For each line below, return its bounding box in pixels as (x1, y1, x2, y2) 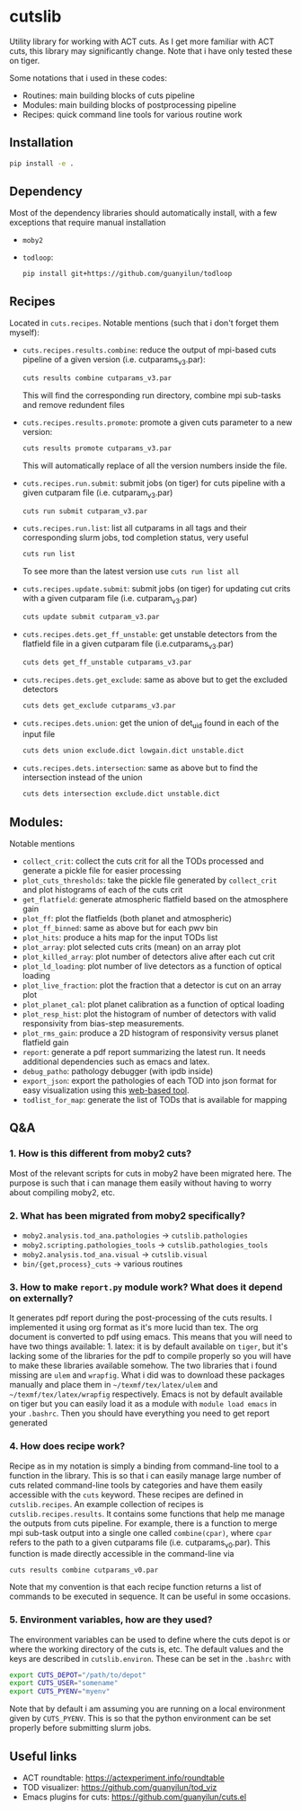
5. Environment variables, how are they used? (9, 1613, 213, 1626)
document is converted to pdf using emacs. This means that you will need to (9, 1332, 293, 1343)
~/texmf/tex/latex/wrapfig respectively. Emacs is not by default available (9, 1389, 283, 1399)
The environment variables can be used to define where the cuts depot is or (9, 1634, 290, 1645)
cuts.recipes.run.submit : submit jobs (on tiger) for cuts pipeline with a (22, 477, 286, 488)
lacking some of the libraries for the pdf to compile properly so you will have (9, 1351, 292, 1362)
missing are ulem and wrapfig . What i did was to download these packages (9, 1370, 286, 1380)
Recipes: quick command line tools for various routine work (22, 109, 243, 120)
